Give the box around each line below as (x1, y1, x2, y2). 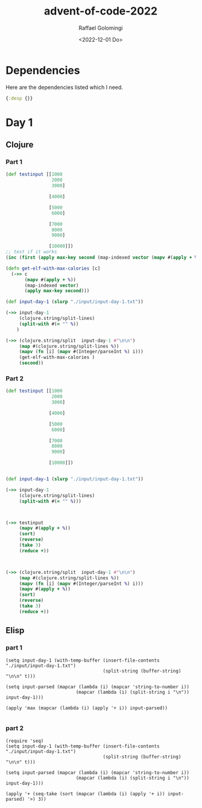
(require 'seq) (5, 738, 44, 744)
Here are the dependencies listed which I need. (5, 83, 123, 91)
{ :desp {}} (5, 95, 33, 101)
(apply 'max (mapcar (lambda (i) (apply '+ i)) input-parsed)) (5, 705, 168, 711)
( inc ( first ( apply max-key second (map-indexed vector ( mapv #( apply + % (5, 255, 198, 261)
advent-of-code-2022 (43, 4, 158, 18)
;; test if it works (5, 249, 58, 255)
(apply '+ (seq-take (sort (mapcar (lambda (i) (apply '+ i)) (5, 790, 165, 797)
